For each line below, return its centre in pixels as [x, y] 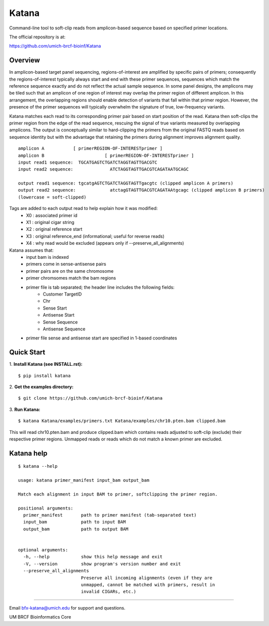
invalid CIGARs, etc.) [109, 592]
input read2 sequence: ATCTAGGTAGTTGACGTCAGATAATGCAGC [103, 169]
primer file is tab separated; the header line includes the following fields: [100, 287]
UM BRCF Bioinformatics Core [40, 617]
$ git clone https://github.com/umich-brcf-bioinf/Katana [90, 398]
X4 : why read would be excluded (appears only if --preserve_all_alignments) [105, 243]
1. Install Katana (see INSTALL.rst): [46, 364]
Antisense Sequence [64, 329]
